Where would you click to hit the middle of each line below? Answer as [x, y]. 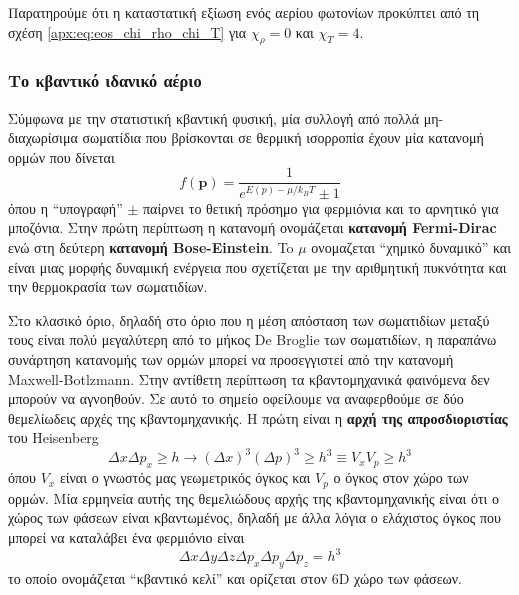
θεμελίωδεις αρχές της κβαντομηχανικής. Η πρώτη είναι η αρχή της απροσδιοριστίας [258, 417]
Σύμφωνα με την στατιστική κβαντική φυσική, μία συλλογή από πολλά [214, 117]
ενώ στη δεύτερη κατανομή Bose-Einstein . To [151, 247]
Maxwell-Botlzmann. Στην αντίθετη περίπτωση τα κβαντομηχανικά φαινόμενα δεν [249, 378]
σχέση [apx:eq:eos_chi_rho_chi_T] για [127, 31]
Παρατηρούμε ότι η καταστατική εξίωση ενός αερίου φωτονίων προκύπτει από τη [244, 12]
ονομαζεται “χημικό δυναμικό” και [411, 247]
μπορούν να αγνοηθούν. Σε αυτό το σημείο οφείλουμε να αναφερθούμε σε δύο [236, 398]
